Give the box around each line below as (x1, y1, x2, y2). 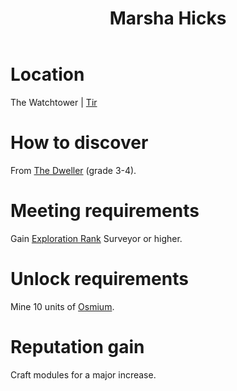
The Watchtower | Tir (10, 96, 98, 108)
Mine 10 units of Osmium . (10, 300, 115, 312)
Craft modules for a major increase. (10, 368, 157, 381)
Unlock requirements (10, 268, 189, 290)
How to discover (10, 132, 149, 154)
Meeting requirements (10, 200, 200, 222)
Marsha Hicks (109, 7, 227, 30)
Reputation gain (10, 335, 145, 358)
